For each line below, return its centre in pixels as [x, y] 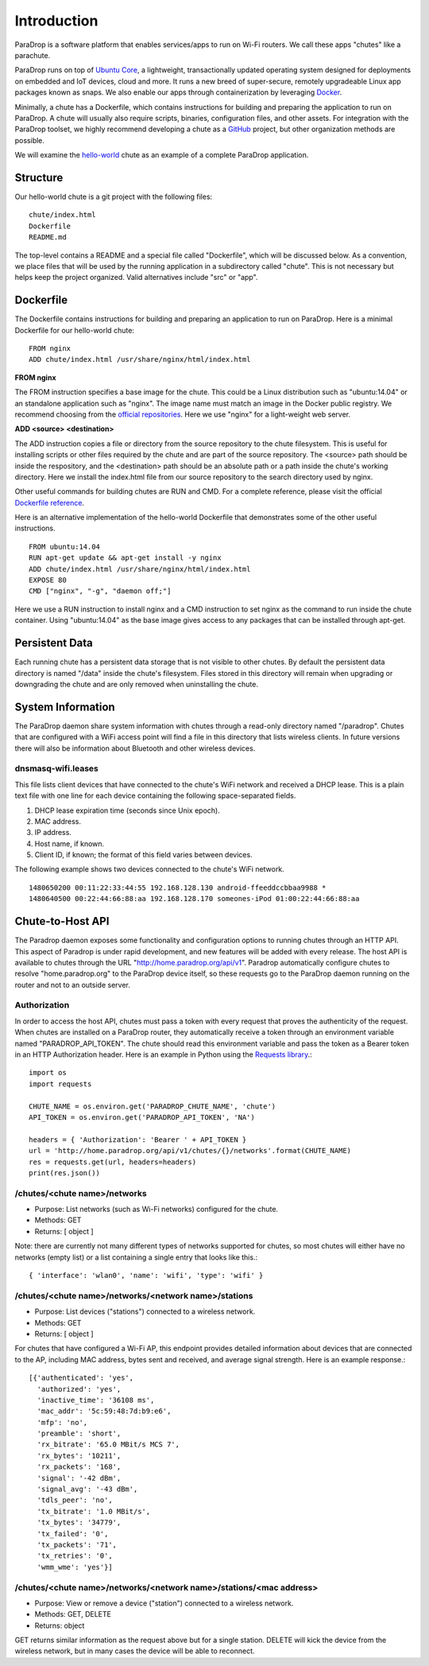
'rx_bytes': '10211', [79, 1456]
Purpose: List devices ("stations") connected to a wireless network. [145, 1311]
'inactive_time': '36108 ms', [96, 1400]
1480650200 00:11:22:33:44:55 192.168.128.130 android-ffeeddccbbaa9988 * [178, 887]
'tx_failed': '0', [73, 1534]
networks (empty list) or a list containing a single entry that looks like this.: [136, 1257]
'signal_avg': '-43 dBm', [87, 1489]
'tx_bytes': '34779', [79, 1522]
